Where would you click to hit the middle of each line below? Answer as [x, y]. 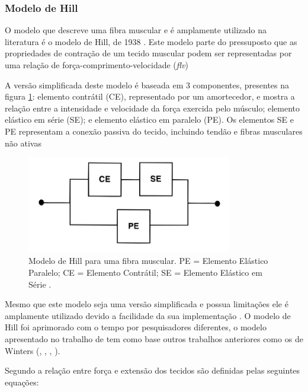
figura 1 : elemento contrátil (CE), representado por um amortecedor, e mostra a [150, 96]
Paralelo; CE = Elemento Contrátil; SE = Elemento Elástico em [145, 272]
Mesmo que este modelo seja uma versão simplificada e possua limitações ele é [147, 304]
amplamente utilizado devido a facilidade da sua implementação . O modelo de [148, 315]
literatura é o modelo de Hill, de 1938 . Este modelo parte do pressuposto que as [151, 41]
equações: [22, 382]
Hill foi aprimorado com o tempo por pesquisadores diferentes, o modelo [136, 327]
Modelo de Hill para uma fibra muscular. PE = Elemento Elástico [148, 261]
